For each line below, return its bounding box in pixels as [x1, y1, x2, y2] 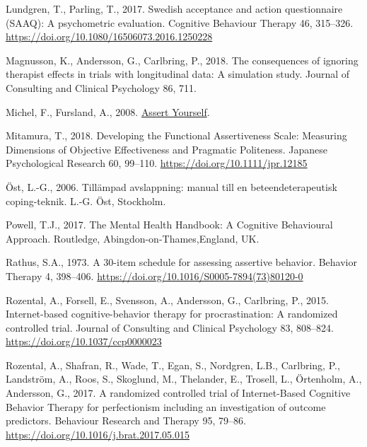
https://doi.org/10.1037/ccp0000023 [6, 334, 162, 349]
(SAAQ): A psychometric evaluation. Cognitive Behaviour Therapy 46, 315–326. [6, 15, 354, 30]
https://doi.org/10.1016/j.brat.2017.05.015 [6, 426, 190, 441]
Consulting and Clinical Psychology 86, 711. [6, 80, 197, 95]
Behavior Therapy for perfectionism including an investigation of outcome [6, 399, 326, 414]
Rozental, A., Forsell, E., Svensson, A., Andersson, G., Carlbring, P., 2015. [6, 292, 329, 307]
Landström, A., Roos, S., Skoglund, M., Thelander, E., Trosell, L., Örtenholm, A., [6, 371, 362, 386]
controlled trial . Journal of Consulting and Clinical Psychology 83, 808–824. [6, 320, 334, 335]
